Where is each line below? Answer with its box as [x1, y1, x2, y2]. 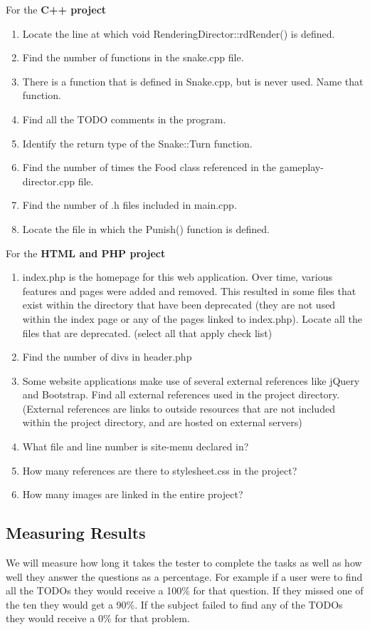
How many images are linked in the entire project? [22, 487, 243, 502]
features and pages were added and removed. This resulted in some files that [22, 283, 356, 298]
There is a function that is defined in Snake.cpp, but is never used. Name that [22, 73, 364, 88]
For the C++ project [6, 2, 107, 16]
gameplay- [279, 160, 324, 175]
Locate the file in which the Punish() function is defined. [22, 221, 270, 236]
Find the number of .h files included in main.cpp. [22, 197, 237, 212]
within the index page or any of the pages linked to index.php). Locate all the [22, 311, 362, 326]
